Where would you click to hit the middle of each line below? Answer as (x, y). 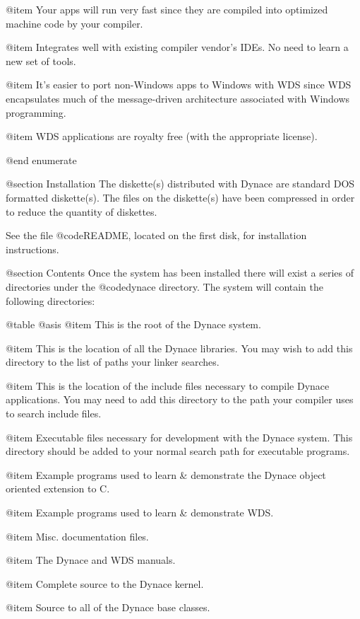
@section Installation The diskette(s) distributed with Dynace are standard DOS (180, 184)
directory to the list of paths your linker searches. (113, 362)
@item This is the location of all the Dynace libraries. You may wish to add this (179, 348)
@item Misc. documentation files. (77, 536)
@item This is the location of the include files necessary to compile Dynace (168, 385)
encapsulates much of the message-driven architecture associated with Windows (178, 98)
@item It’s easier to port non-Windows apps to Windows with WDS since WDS (179, 85)
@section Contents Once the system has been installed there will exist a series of (180, 273)
